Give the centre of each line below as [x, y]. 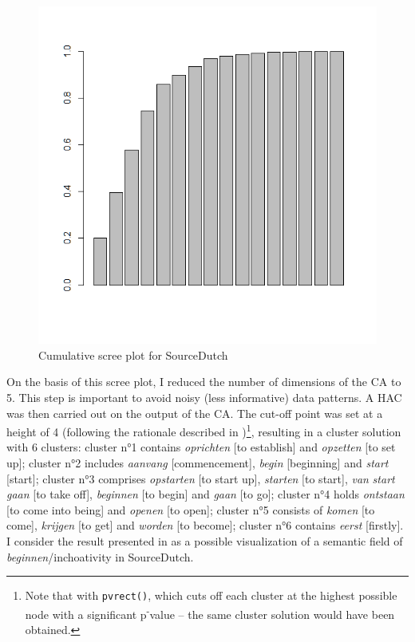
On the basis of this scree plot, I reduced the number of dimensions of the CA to [204, 382]
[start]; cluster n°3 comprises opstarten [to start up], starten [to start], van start [201, 478]
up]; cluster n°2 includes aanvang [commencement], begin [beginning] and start [198, 463]
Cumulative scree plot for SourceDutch [133, 354]
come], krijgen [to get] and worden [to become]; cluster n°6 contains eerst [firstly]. [205, 525]
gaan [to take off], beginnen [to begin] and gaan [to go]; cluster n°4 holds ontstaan [206, 494]
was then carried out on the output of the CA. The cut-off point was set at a [195, 413]
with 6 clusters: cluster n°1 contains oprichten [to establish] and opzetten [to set [201, 447]
